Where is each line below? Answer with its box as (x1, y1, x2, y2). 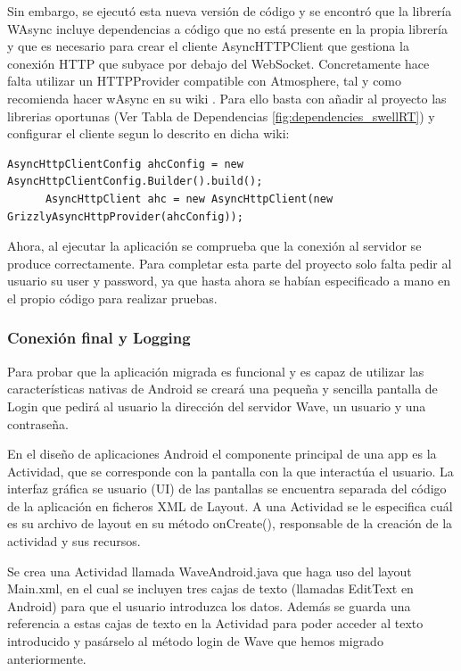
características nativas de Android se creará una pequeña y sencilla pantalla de (7, 379, 438, 398)
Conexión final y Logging (7, 327, 191, 349)
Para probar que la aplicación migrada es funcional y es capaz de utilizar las (7, 361, 424, 380)
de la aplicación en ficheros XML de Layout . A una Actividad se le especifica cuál (7, 496, 453, 515)
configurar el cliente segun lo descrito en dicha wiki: (7, 124, 290, 143)
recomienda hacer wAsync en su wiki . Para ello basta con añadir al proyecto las (7, 88, 447, 107)
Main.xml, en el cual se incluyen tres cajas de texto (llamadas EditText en (7, 579, 414, 598)
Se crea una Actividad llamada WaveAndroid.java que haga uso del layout (7, 561, 412, 580)
